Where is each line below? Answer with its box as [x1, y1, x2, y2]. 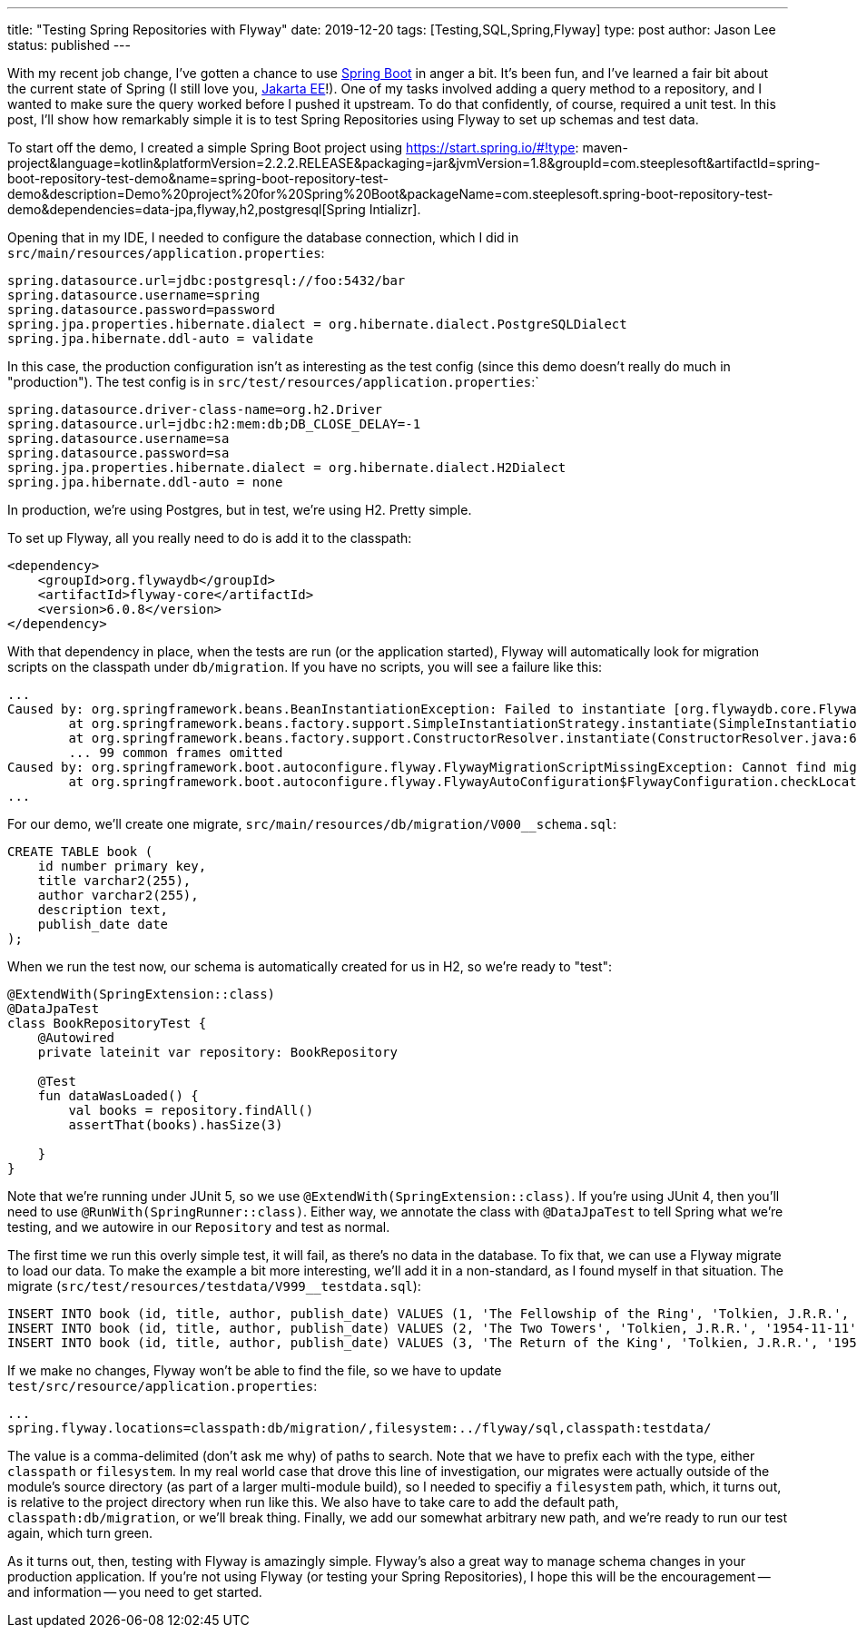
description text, [37, 902, 169, 917]
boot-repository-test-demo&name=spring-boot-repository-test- [7, 171, 389, 186]
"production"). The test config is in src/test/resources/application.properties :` [7, 374, 539, 389]
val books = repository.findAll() [68, 1103, 314, 1118]
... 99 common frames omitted [68, 745, 283, 760]
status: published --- [7, 37, 131, 53]
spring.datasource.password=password [7, 302, 276, 317]
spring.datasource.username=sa [7, 431, 230, 446]
